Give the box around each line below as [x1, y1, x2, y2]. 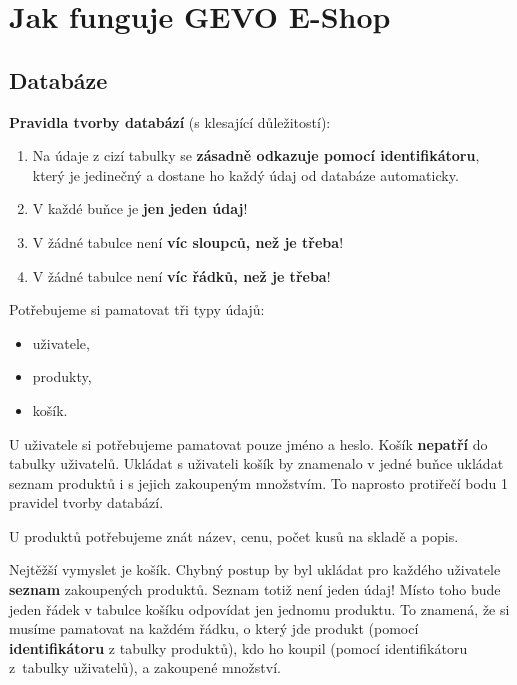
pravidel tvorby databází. [9, 492, 164, 513]
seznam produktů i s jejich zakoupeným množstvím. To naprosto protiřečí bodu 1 [9, 472, 509, 493]
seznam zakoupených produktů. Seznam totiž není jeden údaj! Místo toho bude [9, 579, 501, 600]
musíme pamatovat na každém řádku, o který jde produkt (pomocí [9, 618, 419, 639]
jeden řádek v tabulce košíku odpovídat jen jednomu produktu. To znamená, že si [9, 598, 510, 619]
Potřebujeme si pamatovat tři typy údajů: [9, 299, 265, 320]
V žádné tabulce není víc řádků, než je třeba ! [32, 265, 331, 286]
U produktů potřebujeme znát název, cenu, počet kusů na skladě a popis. [9, 525, 459, 546]
